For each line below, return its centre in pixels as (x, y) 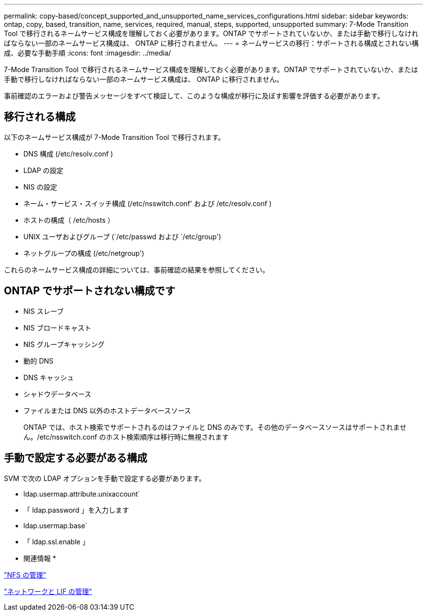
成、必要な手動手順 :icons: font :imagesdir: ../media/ (87, 53)
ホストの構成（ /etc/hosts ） (69, 220)
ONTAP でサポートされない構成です (90, 291)
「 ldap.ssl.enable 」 (56, 541)
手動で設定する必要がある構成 (76, 458)
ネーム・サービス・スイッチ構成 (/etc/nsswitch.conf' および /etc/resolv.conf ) (148, 203)
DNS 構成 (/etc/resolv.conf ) (68, 154)
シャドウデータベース (58, 394)
